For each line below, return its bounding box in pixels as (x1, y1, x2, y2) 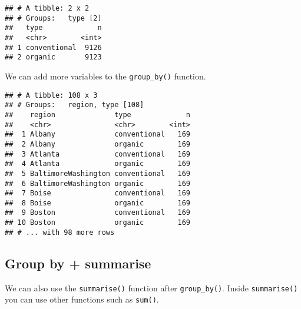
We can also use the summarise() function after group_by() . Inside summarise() (5, 281, 298, 294)
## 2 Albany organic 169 (5, 139, 190, 148)
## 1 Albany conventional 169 (5, 130, 190, 139)
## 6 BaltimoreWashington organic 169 (5, 179, 190, 188)
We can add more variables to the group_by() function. (5, 69, 206, 82)
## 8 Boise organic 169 (5, 198, 190, 207)
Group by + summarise (5, 254, 151, 272)
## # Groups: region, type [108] (5, 101, 144, 109)
